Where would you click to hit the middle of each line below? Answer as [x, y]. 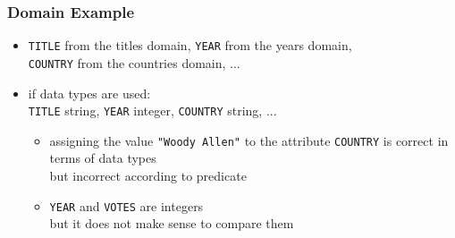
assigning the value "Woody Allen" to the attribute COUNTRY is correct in [249, 140]
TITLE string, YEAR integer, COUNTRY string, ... [152, 110]
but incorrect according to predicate [148, 176]
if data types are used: [89, 93]
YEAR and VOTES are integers [126, 205]
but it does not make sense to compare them [172, 223]
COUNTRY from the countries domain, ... [134, 62]
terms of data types [103, 158]
